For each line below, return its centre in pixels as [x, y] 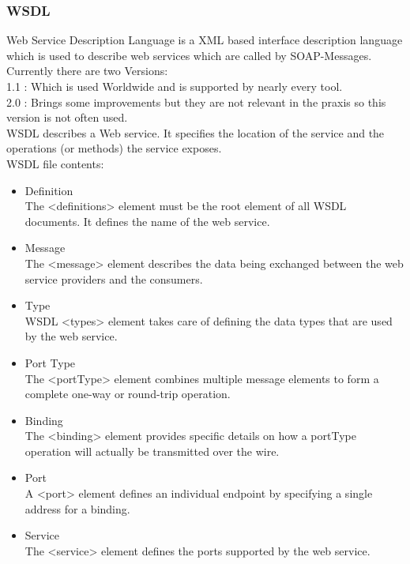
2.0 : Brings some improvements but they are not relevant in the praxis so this [196, 102]
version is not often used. [67, 117]
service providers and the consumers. [114, 278]
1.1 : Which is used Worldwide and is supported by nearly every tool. [175, 86]
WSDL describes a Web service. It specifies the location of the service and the [196, 132]
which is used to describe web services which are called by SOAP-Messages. [189, 55]
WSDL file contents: [55, 163]
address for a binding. [77, 508]
